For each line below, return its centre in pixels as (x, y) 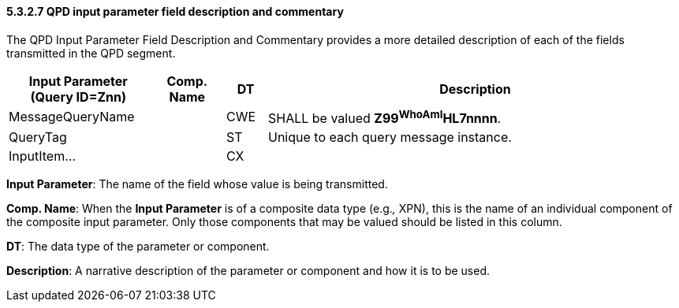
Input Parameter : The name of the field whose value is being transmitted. (197, 184)
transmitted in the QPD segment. (91, 53)
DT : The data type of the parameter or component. (138, 246)
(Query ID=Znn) (78, 96)
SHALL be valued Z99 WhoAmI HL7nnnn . (385, 117)
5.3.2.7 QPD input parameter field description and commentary (175, 11)
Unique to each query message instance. (390, 137)
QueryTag (38, 137)
